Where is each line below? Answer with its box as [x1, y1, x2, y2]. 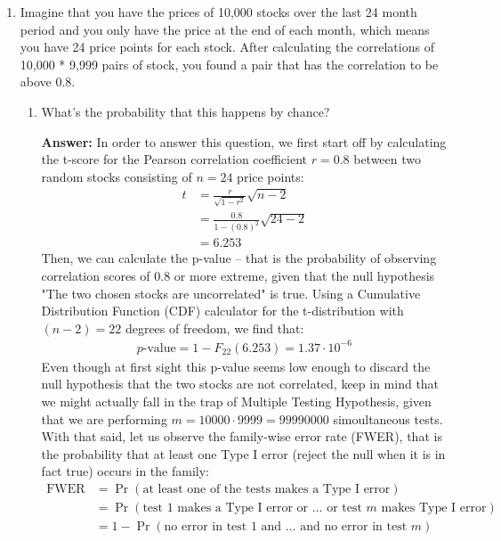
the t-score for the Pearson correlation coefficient [41, 150, 307, 168]
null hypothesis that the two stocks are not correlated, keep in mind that [41, 374, 440, 393]
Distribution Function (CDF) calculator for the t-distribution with [41, 301, 404, 320]
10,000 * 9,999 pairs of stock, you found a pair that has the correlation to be [20, 54, 439, 73]
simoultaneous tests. [333, 409, 443, 428]
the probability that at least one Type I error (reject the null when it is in [41, 444, 446, 463]
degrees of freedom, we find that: [125, 318, 304, 337]
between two [353, 150, 422, 168]
